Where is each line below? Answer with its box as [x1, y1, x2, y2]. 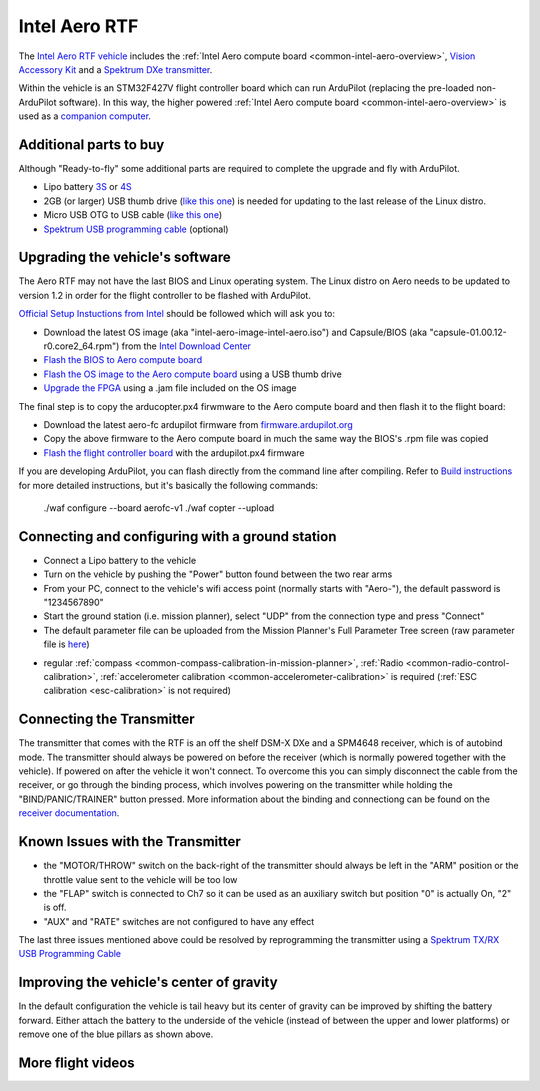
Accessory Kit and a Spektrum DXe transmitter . [18, 63, 213, 75]
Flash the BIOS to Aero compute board [43, 354, 203, 366]
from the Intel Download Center [121, 340, 252, 352]
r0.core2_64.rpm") [43, 340, 120, 352]
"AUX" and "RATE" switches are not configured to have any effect [43, 915, 315, 927]
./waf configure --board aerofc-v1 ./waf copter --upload [43, 501, 275, 514]
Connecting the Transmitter [18, 711, 195, 728]
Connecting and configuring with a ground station [18, 528, 337, 545]
